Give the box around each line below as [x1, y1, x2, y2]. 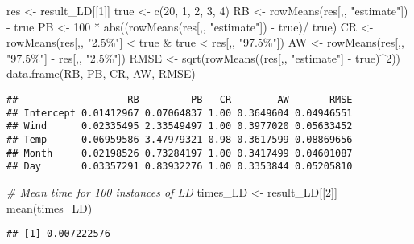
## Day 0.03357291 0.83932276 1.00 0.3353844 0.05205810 [6, 161, 353, 173]
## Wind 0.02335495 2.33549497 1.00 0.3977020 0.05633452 [6, 120, 353, 132]
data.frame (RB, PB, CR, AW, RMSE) [6, 65, 196, 82]
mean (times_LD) [6, 199, 93, 216]
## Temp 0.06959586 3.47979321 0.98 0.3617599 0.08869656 [6, 133, 353, 145]
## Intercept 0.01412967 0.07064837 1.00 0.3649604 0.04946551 [6, 107, 353, 119]
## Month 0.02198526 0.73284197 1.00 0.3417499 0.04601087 [6, 147, 353, 159]
